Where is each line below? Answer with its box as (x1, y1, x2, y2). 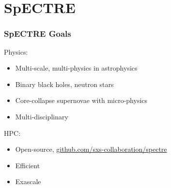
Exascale (15, 176, 41, 187)
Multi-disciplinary (15, 111, 68, 121)
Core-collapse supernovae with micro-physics (15, 95, 148, 105)
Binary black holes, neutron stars (15, 79, 114, 89)
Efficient (15, 160, 40, 170)
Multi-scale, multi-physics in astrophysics (15, 63, 138, 73)
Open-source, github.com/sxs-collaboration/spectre (15, 144, 167, 154)
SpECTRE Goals (4, 28, 71, 40)
